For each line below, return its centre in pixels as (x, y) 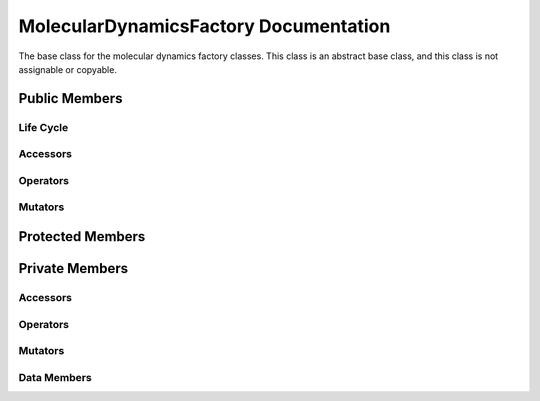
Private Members (73, 268)
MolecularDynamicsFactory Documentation (204, 26)
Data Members (55, 377)
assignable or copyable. (67, 69)
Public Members (70, 98)
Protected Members (82, 236)
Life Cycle (43, 127)
